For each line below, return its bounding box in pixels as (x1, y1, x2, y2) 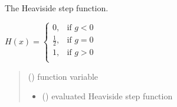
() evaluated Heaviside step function (42, 90, 173, 102)
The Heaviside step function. (5, 2, 109, 14)
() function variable (28, 70, 99, 82)
